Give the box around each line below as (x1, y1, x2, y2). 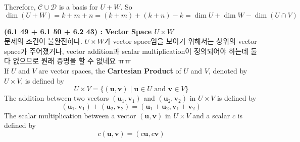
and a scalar (192, 110, 230, 120)
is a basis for (59, 2, 98, 12)
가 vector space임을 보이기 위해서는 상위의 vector (104, 36, 257, 46)
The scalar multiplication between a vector (4, 110, 136, 120)
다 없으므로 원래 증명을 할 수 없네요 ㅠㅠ (4, 55, 131, 66)
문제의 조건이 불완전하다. (4, 36, 82, 46)
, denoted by (209, 65, 247, 76)
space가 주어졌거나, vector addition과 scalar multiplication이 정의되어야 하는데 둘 (4, 45, 258, 56)
